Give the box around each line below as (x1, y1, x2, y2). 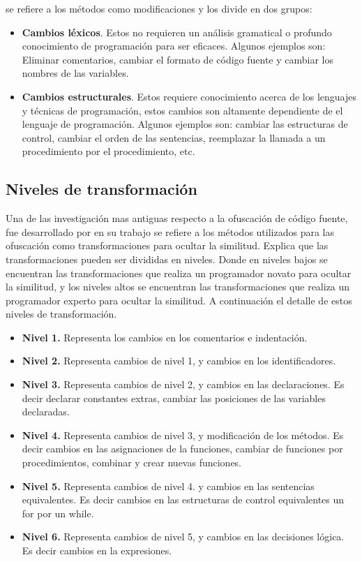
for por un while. (22, 505, 94, 520)
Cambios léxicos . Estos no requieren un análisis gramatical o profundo (22, 24, 332, 39)
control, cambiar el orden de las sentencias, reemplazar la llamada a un (22, 130, 326, 145)
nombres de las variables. (22, 66, 129, 80)
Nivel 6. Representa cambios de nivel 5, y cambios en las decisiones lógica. (22, 529, 345, 544)
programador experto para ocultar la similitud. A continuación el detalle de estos (6, 293, 352, 307)
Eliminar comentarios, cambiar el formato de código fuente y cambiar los (22, 52, 333, 66)
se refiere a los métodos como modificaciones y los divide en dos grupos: (6, 1, 312, 15)
